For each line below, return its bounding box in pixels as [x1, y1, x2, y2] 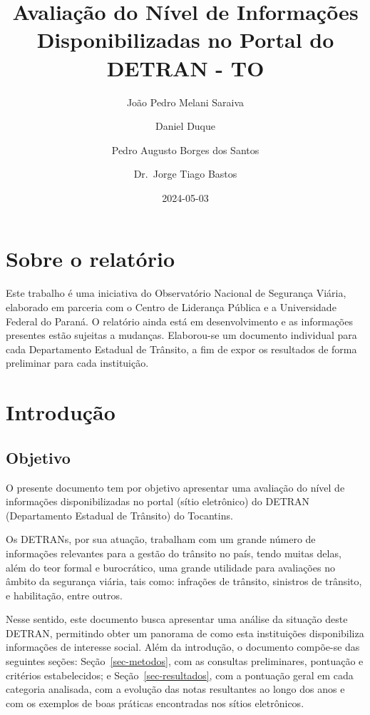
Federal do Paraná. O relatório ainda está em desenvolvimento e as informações [6, 313, 353, 328]
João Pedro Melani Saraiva [126, 94, 245, 109]
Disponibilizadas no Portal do [36, 25, 334, 54]
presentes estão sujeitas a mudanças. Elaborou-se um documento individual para [6, 328, 357, 343]
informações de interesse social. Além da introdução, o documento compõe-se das [6, 639, 360, 654]
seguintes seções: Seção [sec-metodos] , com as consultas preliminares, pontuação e [6, 654, 364, 669]
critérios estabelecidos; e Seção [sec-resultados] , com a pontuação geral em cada [6, 667, 354, 682]
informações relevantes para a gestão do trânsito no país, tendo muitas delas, [6, 545, 341, 560]
